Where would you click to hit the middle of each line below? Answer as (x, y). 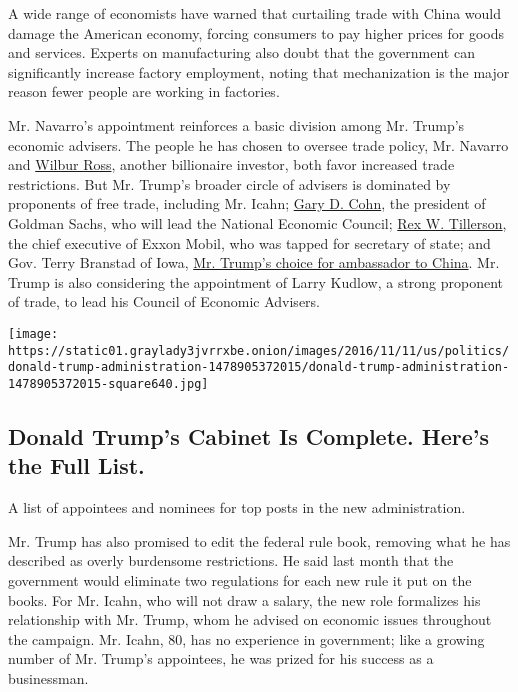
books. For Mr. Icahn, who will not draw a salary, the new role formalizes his (244, 599)
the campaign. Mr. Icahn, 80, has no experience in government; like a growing (246, 638)
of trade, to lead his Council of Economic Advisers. (164, 301)
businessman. (48, 677)
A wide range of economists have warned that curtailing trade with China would (255, 13)
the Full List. (76, 465)
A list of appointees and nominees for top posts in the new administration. (237, 507)
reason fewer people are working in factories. (144, 91)
